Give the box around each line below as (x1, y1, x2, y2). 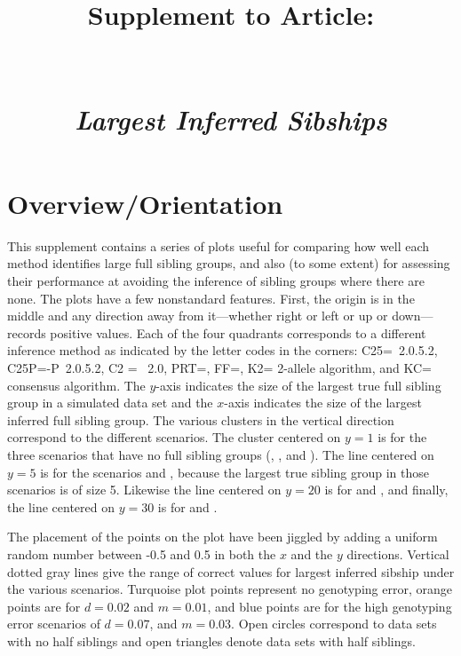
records (7, 323, 46, 342)
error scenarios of (7, 614, 100, 633)
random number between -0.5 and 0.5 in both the (7, 544, 276, 563)
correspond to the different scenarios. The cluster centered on (7, 428, 341, 447)
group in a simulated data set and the (7, 393, 213, 412)
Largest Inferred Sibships (75, 100, 387, 138)
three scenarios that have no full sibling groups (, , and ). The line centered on (7, 446, 434, 463)
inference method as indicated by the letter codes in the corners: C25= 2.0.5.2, (7, 341, 438, 360)
